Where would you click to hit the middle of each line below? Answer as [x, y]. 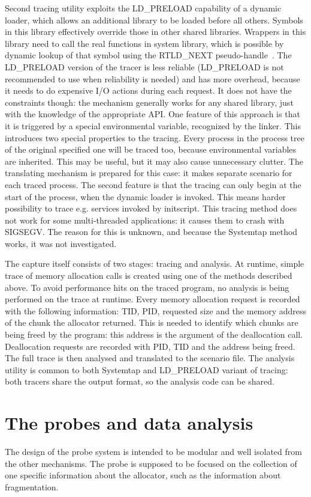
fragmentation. [32, 486]
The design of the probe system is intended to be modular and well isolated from [153, 452]
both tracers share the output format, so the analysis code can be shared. [140, 381]
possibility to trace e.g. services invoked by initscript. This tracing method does [151, 208]
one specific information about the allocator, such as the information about [143, 475]
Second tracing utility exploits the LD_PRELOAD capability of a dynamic [143, 8]
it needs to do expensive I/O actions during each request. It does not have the [148, 90]
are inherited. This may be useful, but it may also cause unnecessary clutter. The [154, 161]
